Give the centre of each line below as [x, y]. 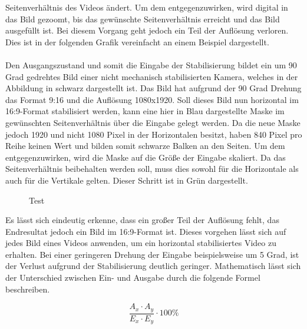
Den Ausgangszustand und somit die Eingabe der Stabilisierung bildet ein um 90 [151, 64]
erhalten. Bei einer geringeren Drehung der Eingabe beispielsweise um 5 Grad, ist [152, 254]
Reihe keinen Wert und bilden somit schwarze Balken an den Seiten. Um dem [145, 146]
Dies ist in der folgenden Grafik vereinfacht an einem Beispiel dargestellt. [137, 41]
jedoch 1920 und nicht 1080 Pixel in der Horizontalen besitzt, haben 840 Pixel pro [154, 134]
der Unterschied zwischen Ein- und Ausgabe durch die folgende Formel [133, 278]
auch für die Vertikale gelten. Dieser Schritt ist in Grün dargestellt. [127, 180]
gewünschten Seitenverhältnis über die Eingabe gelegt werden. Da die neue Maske [153, 122]
